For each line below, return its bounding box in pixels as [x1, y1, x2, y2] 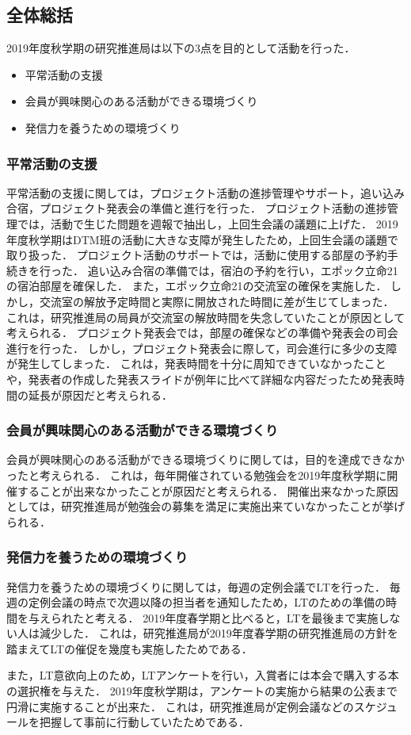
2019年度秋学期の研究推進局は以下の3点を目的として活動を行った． [6, 40, 356, 56]
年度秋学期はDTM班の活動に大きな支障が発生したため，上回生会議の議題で [6, 231, 398, 247]
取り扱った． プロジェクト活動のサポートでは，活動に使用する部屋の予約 [6, 247, 387, 263]
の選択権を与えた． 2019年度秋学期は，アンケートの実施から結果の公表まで [6, 683, 398, 699]
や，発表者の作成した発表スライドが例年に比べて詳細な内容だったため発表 [6, 370, 394, 387]
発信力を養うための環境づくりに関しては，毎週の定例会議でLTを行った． [6, 578, 386, 595]
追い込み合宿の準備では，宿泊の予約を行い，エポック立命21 [87, 262, 398, 278]
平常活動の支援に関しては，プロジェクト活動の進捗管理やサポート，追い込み [6, 184, 405, 201]
